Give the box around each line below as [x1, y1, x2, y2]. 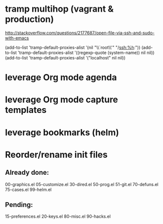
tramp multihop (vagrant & [5, 3, 114, 15]
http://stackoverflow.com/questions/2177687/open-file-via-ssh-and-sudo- [5, 30, 155, 36]
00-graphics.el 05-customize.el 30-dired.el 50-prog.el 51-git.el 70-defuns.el [5, 181, 159, 187]
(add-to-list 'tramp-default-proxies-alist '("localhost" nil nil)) [5, 55, 126, 60]
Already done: [5, 168, 50, 177]
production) [5, 14, 54, 25]
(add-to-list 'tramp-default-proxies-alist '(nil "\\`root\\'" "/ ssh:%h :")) [5, 44, 141, 50]
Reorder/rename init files [5, 149, 108, 160]
